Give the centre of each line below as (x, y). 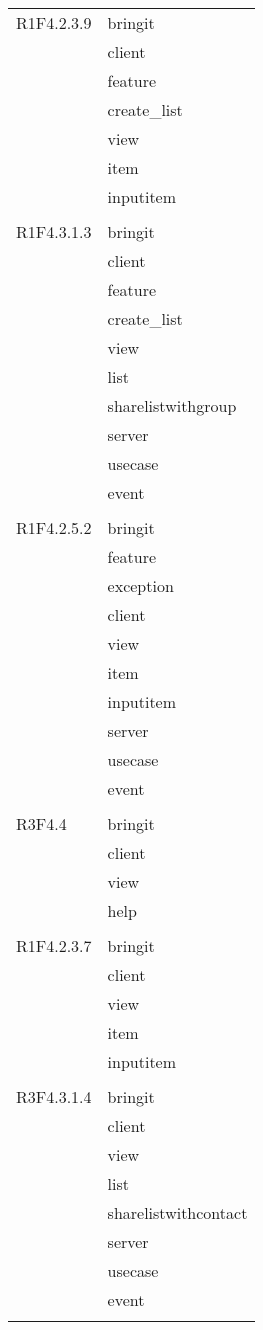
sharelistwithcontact (177, 1212)
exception (140, 585)
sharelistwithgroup (172, 405)
